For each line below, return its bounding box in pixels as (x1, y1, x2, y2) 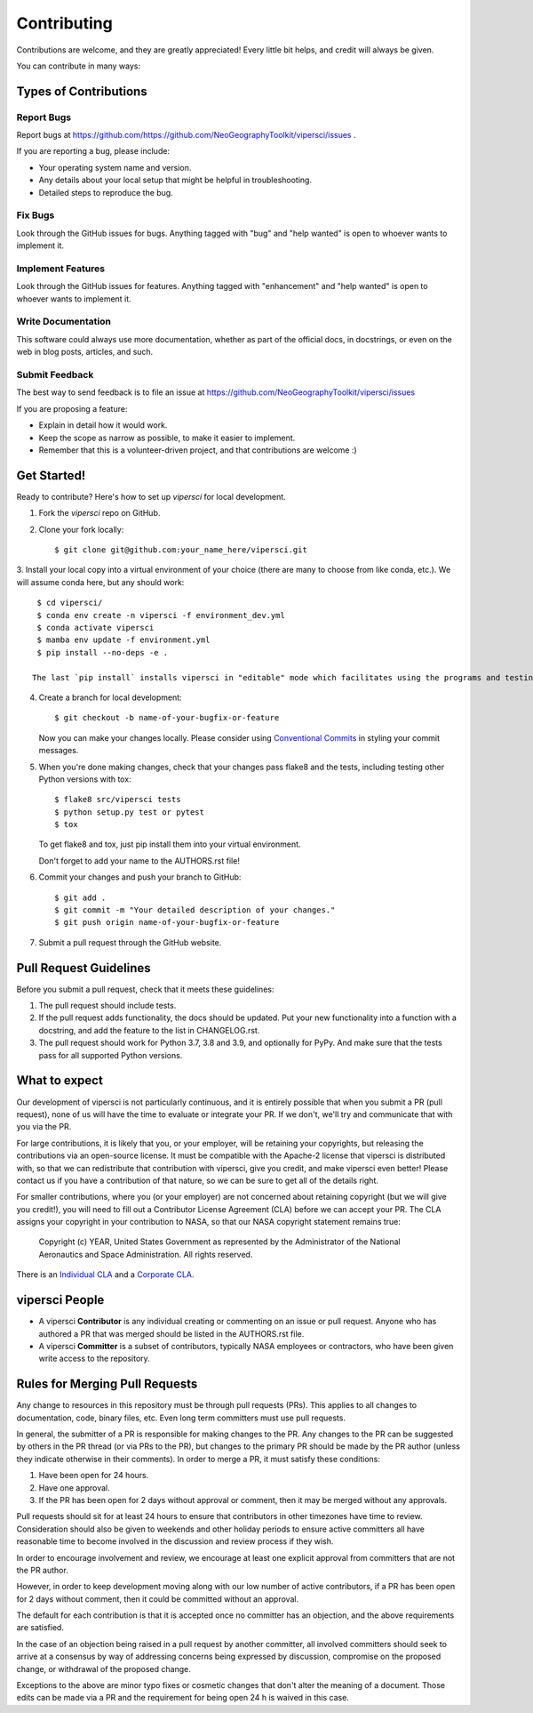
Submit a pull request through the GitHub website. (38, 937, 222, 947)
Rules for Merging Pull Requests (16, 1377, 198, 1392)
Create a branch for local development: (38, 692, 182, 703)
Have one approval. (38, 1482, 110, 1493)
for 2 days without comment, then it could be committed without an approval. (16, 1593, 299, 1604)
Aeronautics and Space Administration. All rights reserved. (38, 1249, 253, 1259)
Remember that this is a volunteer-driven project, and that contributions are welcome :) (38, 445, 357, 455)
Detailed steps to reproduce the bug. (38, 187, 173, 197)
